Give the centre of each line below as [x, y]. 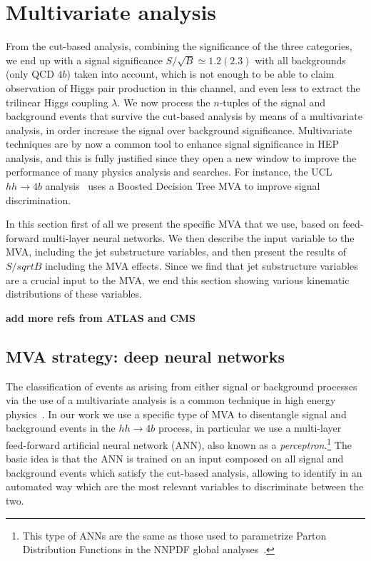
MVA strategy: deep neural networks [146, 356]
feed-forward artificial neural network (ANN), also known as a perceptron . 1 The [179, 443]
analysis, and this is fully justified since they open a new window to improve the [181, 157]
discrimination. [39, 199]
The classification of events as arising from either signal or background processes [182, 386]
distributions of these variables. [74, 294]
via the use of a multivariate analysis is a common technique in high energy [171, 400]
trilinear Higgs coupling [57, 102]
